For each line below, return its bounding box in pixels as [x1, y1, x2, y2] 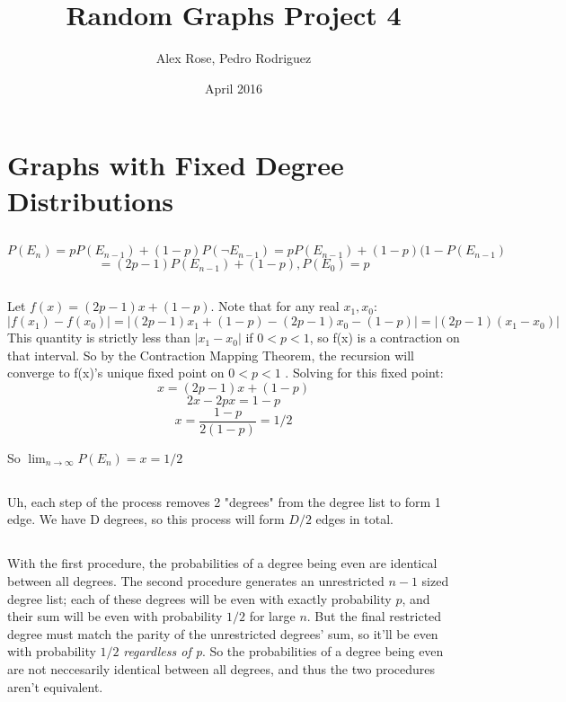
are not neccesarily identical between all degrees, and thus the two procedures [7, 660, 436, 679]
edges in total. [315, 510, 394, 529]
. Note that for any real [210, 297, 340, 315]
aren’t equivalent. [7, 677, 103, 696]
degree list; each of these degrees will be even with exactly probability [7, 589, 392, 608]
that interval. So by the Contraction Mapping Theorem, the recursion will [7, 345, 414, 364]
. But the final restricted [306, 607, 442, 626]
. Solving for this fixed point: [285, 363, 444, 382]
